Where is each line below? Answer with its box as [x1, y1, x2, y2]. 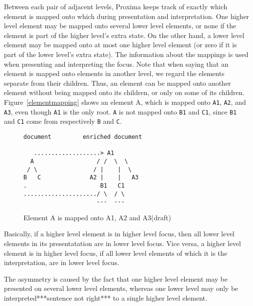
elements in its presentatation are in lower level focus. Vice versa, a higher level [4, 238, 241, 248]
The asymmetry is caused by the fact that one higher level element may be [4, 273, 228, 284]
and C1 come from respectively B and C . [4, 116, 122, 126]
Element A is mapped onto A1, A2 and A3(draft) [23, 212, 171, 222]
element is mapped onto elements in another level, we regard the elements [4, 68, 225, 78]
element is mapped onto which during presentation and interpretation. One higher [4, 11, 249, 21]
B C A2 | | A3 [23, 174, 139, 181]
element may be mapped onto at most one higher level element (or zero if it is [4, 39, 237, 50]
